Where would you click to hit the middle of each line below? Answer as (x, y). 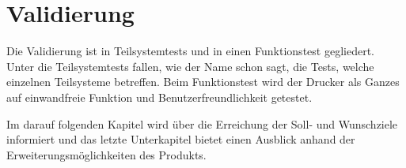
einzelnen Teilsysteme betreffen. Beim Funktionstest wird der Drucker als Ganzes (203, 82)
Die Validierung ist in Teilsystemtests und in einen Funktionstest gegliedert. (190, 51)
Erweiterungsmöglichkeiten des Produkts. (106, 154)
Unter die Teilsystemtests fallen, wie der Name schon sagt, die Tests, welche (190, 66)
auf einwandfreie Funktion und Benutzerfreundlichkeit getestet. (159, 97)
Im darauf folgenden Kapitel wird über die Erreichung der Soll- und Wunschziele (202, 123)
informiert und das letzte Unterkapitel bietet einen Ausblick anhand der (181, 139)
